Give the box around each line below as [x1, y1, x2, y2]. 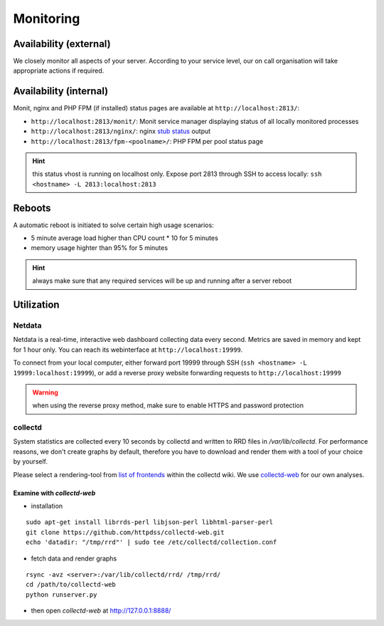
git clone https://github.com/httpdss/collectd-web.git [26, 528, 225, 536]
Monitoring [13, 11, 80, 26]
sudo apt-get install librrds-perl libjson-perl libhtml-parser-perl [26, 518, 274, 526]
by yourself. [13, 457, 48, 466]
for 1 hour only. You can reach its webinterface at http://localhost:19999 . [13, 345, 243, 354]
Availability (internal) [13, 85, 109, 98]
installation [31, 501, 63, 510]
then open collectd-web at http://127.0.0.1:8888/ [31, 606, 171, 615]
